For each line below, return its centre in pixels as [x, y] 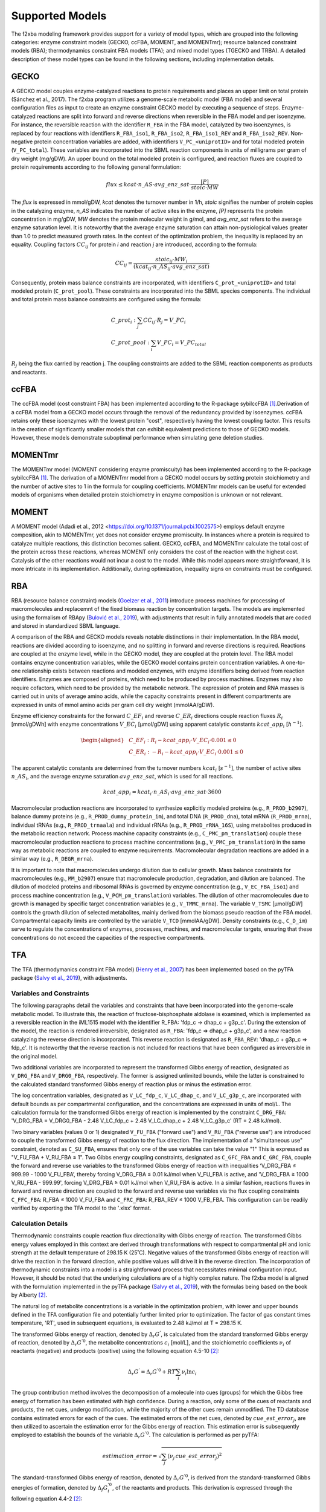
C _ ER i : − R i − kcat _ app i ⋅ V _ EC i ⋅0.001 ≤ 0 [186, 753]
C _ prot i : [123, 321]
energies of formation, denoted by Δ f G [59, 1488]
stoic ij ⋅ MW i [171, 260]
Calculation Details [40, 1224]
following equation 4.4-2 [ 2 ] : [47, 1498]
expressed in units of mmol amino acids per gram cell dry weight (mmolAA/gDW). [113, 705]
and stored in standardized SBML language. [66, 626]
